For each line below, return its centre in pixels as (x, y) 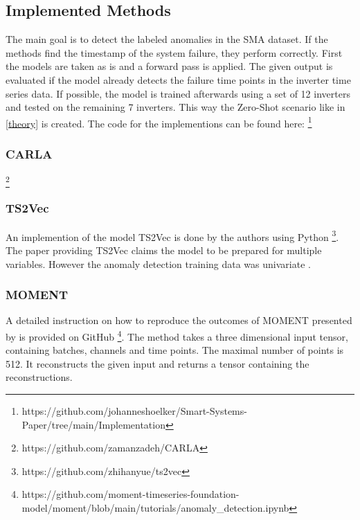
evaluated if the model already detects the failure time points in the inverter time (178, 79)
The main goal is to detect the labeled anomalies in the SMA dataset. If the (167, 39)
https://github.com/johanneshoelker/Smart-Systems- (134, 411)
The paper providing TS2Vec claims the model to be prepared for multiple (164, 250)
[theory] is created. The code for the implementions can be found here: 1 (159, 122)
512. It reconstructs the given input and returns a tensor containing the (157, 363)
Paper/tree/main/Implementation (93, 424)
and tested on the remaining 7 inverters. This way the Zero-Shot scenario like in (175, 107)
